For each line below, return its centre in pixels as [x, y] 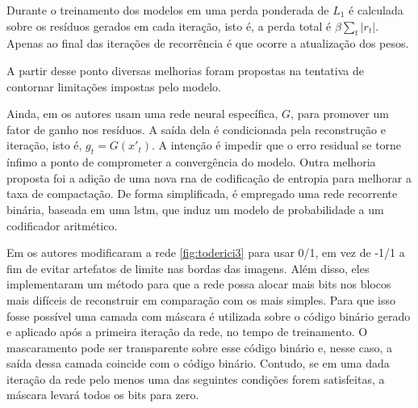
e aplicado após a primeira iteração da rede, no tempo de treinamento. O [187, 332]
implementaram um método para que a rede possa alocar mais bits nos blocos [199, 284]
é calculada [376, 10]
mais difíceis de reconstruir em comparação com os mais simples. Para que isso [201, 299]
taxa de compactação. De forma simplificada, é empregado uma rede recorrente [202, 193]
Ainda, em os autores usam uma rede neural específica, [142, 114]
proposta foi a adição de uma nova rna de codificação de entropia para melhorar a [209, 177]
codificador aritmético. [62, 225]
